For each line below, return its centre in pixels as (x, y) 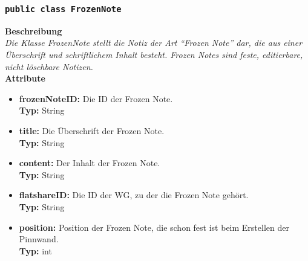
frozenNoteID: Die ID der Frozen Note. (96, 98)
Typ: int (35, 250)
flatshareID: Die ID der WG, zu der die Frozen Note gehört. (134, 195)
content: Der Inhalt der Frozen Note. (90, 163)
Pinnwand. (39, 239)
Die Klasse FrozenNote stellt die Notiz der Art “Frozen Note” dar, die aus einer (154, 43)
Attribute (25, 78)
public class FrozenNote (63, 9)
